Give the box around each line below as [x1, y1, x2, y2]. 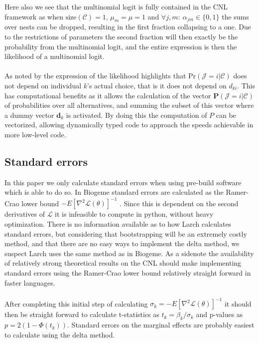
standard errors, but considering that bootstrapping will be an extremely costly [4, 228, 247, 239]
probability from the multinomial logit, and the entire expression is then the [4, 41, 237, 51]
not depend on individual [4, 80, 82, 90]
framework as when [4, 11, 63, 21]
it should [224, 298, 252, 309]
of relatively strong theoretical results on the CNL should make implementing [4, 258, 242, 268]
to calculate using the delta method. [4, 329, 115, 340]
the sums [222, 11, 249, 21]
